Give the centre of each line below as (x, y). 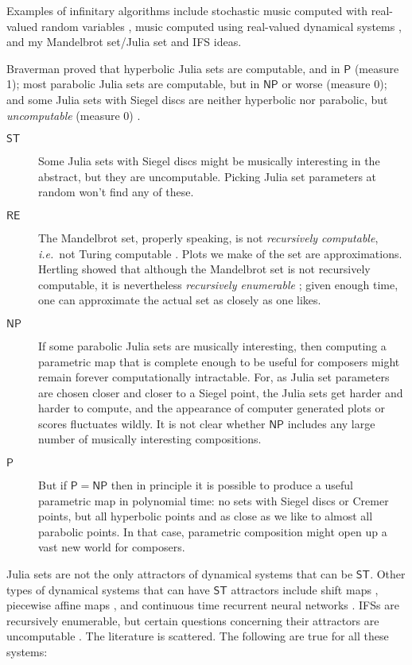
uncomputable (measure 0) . (74, 115)
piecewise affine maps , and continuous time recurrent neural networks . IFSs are (203, 605)
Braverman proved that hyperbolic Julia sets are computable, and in (173, 68)
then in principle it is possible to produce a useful (232, 485)
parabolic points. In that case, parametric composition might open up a (213, 531)
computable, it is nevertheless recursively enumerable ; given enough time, (218, 284)
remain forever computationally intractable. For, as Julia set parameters (214, 377)
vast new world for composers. (112, 547)
